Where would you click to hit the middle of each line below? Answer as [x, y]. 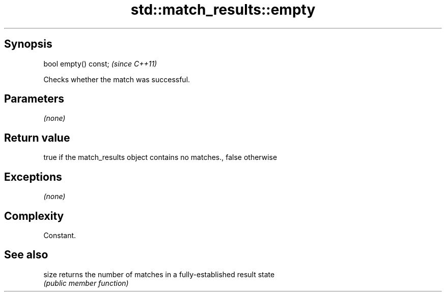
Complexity [34, 216]
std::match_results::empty [223, 10]
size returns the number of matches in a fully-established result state [159, 274]
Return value [37, 138]
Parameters [34, 99]
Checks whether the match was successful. [117, 79]
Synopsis [28, 44]
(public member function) [86, 283]
